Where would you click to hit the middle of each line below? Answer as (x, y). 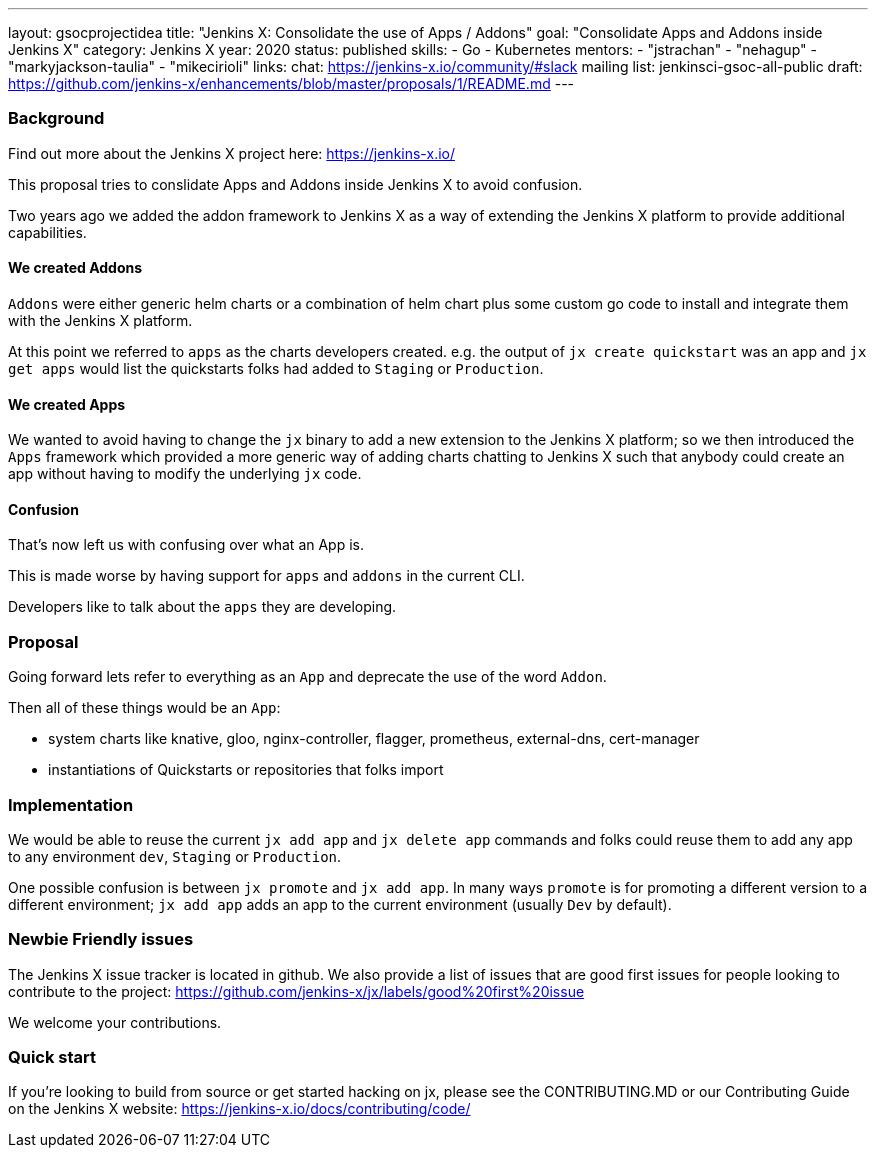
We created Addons (75, 268)
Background (56, 118)
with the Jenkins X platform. (100, 320)
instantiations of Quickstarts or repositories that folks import (246, 770)
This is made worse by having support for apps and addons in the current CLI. (266, 576)
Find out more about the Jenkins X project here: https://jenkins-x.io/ (231, 153)
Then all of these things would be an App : (144, 708)
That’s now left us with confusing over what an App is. (186, 545)
